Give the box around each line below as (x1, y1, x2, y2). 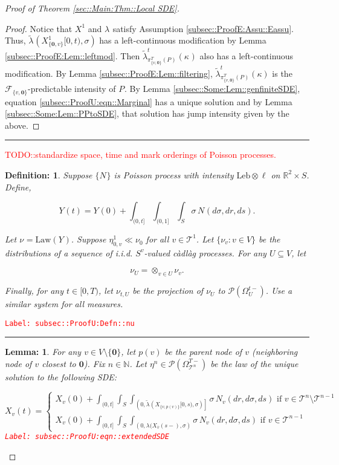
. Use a (265, 284, 292, 297)
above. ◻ (5, 119, 40, 131)
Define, (5, 180, 31, 193)
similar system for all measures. (5, 298, 123, 310)
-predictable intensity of (28, 82, 116, 94)
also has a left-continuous (199, 50, 294, 62)
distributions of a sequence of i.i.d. (5, 246, 133, 259)
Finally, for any (5, 284, 64, 297)
